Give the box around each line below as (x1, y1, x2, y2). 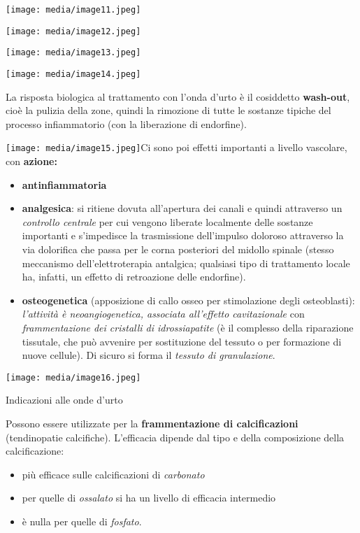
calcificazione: (6, 443, 64, 458)
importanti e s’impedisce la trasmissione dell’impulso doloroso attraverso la (22, 228, 344, 243)
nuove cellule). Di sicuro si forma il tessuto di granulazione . (22, 348, 275, 362)
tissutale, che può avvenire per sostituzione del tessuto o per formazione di (22, 334, 342, 348)
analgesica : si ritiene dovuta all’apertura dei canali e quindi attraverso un (22, 201, 343, 215)
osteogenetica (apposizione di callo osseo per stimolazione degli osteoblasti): (22, 292, 355, 307)
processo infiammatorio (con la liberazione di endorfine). (6, 116, 247, 131)
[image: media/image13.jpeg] (6, 48, 141, 58)
